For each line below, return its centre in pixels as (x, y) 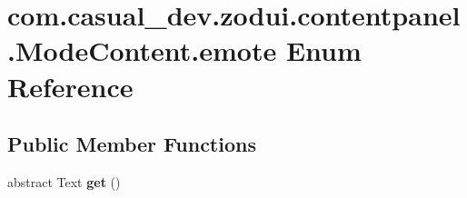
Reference (70, 86)
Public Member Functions (132, 144)
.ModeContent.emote (142, 50)
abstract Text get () (64, 181)
